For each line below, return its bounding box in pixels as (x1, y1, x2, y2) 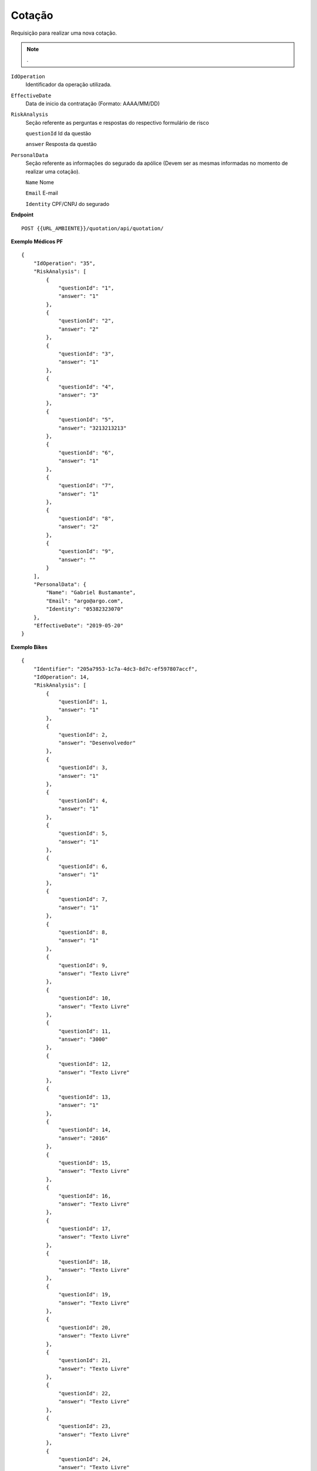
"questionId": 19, (58, 1292, 112, 1298)
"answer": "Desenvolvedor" (58, 740, 136, 747)
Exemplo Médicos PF (11, 238, 63, 245)
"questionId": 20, (58, 1324, 112, 1331)
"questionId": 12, (58, 1061, 112, 1067)
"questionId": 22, (58, 1390, 112, 1397)
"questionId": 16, (58, 1192, 112, 1199)
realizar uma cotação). (25, 168, 80, 175)
